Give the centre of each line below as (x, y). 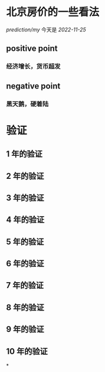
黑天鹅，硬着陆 (27, 104)
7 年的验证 (25, 285)
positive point (32, 49)
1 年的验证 (24, 154)
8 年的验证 (25, 307)
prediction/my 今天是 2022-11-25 (46, 30)
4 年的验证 (25, 220)
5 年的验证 (25, 242)
